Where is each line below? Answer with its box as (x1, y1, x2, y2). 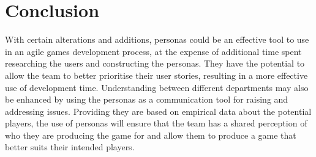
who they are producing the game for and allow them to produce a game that (5, 128, 296, 141)
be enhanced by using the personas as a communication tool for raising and (5, 93, 288, 106)
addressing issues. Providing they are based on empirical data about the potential (5, 104, 312, 117)
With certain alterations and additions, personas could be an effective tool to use (5, 33, 309, 46)
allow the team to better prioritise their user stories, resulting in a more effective (5, 68, 308, 81)
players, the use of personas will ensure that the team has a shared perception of (5, 117, 307, 130)
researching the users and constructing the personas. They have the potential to (5, 57, 305, 70)
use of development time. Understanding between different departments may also (5, 81, 309, 93)
